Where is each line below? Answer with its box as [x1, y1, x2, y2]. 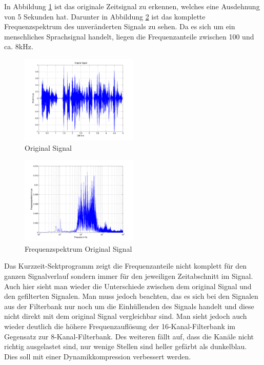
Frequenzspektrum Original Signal [25, 243, 132, 254]
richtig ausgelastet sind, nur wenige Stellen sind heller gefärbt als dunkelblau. [4, 341, 247, 352]
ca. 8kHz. [4, 41, 33, 52]
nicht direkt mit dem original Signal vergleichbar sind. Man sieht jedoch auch [4, 311, 247, 321]
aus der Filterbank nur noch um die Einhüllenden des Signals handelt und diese [4, 300, 254, 311]
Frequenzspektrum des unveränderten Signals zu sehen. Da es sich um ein [4, 21, 235, 32]
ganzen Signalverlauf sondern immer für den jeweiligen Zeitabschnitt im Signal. [4, 270, 253, 281]
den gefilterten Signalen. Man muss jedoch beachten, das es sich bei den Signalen [4, 291, 258, 301]
